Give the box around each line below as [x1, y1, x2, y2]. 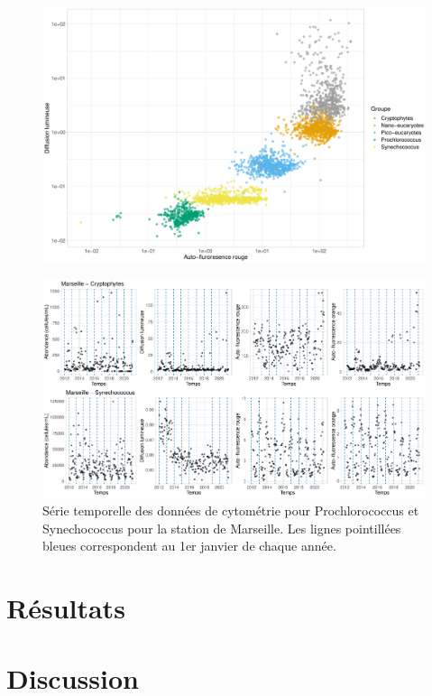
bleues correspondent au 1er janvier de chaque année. [42, 536, 336, 555]
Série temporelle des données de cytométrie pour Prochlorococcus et [42, 501, 419, 520]
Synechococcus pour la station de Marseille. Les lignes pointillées [42, 518, 401, 537]
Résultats [6, 589, 125, 626]
